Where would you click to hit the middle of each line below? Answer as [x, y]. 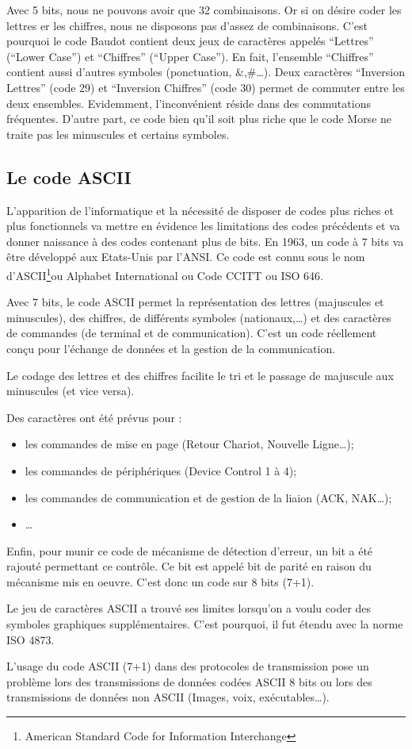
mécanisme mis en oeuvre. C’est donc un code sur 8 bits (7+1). [160, 581]
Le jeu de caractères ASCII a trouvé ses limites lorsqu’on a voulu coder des [189, 608]
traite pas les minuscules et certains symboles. [118, 134]
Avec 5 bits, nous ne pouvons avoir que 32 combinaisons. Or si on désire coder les [204, 10]
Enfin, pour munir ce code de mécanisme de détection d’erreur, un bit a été [190, 550]
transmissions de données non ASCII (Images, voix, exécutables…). [168, 697]
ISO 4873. [31, 639]
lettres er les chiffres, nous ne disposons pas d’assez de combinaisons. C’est [187, 25]
